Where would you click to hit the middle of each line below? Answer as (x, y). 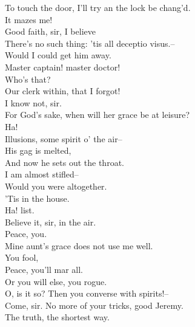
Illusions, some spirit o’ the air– (64, 138)
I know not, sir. (33, 102)
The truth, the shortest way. (57, 317)
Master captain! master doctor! (63, 67)
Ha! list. (20, 210)
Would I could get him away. (58, 55)
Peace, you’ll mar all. (44, 270)
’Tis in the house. (37, 198)
